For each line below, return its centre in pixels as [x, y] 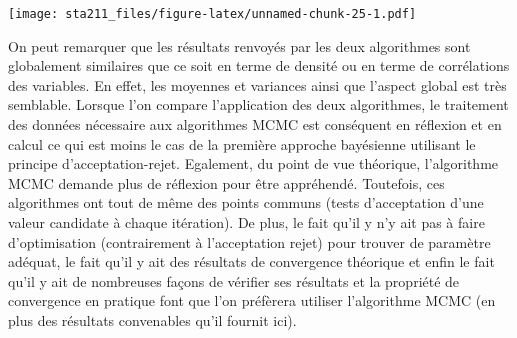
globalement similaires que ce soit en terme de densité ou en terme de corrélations [259, 65]
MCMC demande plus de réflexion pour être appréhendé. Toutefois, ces [226, 182]
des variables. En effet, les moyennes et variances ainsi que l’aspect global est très [257, 84]
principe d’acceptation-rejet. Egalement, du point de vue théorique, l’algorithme [253, 163]
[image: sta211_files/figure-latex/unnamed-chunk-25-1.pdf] [212, 14]
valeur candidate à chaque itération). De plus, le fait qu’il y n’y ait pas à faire [246, 222]
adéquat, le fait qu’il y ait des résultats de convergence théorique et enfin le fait [251, 261]
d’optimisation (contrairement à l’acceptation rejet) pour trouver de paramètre [249, 241]
